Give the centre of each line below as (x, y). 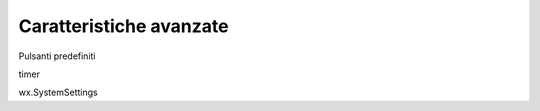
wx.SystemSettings (58, 92)
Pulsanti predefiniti (57, 56)
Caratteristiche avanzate (123, 26)
